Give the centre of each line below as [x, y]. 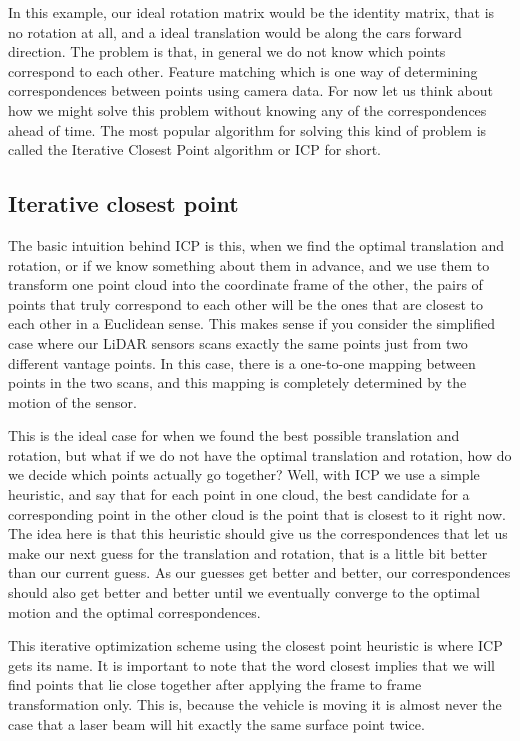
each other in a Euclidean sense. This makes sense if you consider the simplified [251, 323]
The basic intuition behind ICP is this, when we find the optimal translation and [256, 244]
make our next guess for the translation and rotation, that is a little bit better [248, 552]
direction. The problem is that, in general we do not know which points [227, 51]
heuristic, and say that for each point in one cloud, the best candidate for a [239, 494]
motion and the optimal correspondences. [134, 611]
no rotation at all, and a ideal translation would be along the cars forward [235, 31]
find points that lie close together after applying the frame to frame [215, 684]
